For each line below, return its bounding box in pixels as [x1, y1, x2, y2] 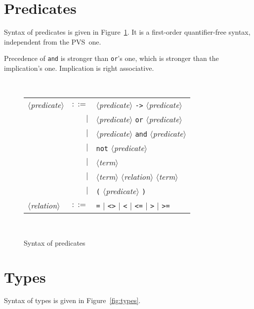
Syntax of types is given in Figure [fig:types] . [4, 295, 141, 306]
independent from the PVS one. [4, 36, 101, 47]
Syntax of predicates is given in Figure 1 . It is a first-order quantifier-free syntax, [4, 27, 251, 37]
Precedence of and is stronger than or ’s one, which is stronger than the [4, 53, 219, 63]
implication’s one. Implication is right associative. [4, 62, 154, 73]
